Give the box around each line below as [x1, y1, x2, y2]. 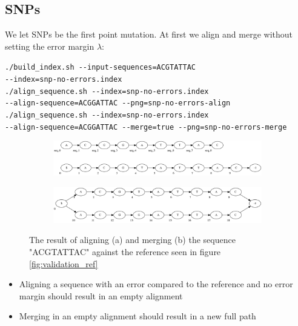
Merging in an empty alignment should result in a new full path [19, 310, 256, 322]
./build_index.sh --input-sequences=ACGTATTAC [5, 63, 196, 72]
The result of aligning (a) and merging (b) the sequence [29, 233, 236, 246]
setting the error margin [5, 39, 94, 52]
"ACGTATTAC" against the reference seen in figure [29, 245, 221, 258]
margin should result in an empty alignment [19, 289, 183, 302]
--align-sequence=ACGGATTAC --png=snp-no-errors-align [5, 99, 231, 108]
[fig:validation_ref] [29, 257, 98, 270]
